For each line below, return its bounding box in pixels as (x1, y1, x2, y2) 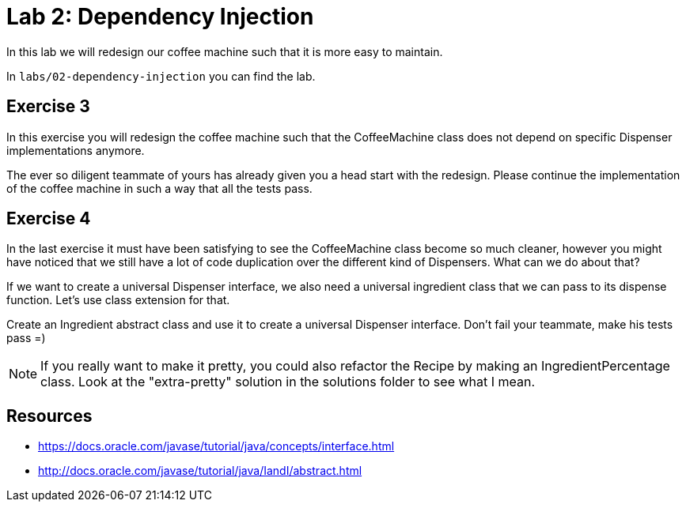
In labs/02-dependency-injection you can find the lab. (6, 69, 316, 83)
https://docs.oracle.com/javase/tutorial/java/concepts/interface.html (38, 439, 395, 453)
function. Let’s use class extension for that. (6, 293, 230, 307)
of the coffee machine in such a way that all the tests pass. (6, 181, 313, 195)
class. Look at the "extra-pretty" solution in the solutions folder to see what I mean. (40, 374, 536, 390)
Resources (6, 405, 93, 426)
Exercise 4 (6, 209, 91, 229)
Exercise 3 (6, 96, 90, 117)
